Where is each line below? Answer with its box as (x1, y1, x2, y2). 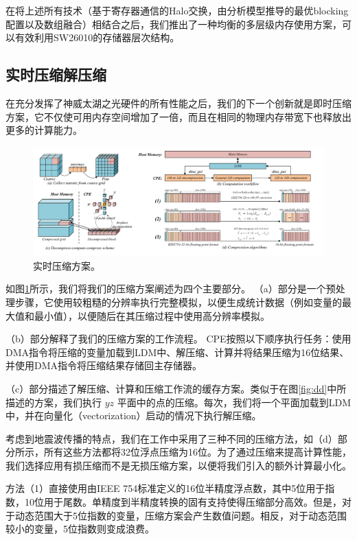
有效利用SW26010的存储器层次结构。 (14, 30, 180, 45)
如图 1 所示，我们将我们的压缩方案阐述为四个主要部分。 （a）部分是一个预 (5, 281, 336, 296)
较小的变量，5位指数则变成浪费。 (5, 521, 154, 536)
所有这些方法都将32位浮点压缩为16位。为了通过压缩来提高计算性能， (43, 445, 352, 459)
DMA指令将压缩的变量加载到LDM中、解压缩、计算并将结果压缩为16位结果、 (5, 344, 349, 359)
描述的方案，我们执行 (5, 395, 102, 409)
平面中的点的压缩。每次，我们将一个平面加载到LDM (117, 395, 352, 409)
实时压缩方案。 (33, 258, 100, 272)
